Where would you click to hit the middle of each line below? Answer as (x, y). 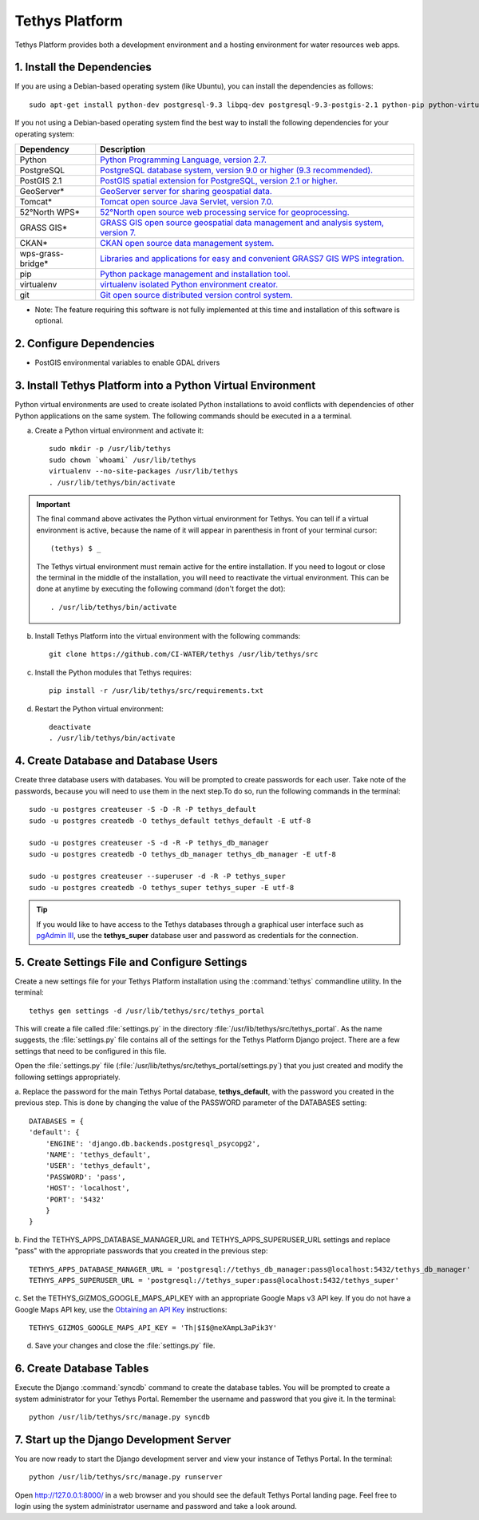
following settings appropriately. (68, 1077)
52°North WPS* (49, 212)
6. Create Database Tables (82, 1369)
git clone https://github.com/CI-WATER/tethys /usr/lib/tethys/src (184, 654)
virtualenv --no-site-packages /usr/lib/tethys (144, 471)
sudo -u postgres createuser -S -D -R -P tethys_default (143, 809)
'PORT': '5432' (75, 1199)
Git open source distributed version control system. (196, 295)
